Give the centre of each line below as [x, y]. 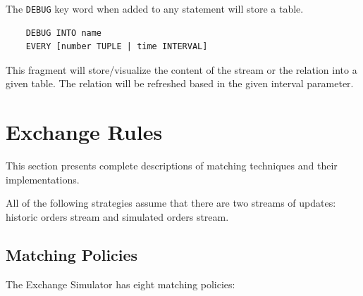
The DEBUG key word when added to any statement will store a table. [155, 8]
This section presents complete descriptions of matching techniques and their [172, 166]
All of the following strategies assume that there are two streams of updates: [171, 203]
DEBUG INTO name [64, 33]
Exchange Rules [84, 132]
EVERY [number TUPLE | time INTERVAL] [117, 47]
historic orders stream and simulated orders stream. [117, 216]
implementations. [43, 179]
